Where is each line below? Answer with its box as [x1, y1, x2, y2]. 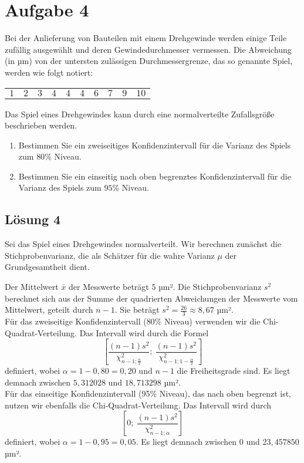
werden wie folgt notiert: [5, 66, 93, 78]
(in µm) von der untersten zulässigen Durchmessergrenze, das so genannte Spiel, [5, 55, 293, 67]
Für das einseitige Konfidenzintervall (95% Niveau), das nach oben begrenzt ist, [5, 387, 291, 400]
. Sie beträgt [114, 303, 160, 316]
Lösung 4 [5, 210, 61, 228]
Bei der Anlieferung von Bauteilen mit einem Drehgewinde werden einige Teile [5, 32, 287, 44]
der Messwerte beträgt [69, 280, 149, 293]
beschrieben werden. [5, 119, 77, 131]
